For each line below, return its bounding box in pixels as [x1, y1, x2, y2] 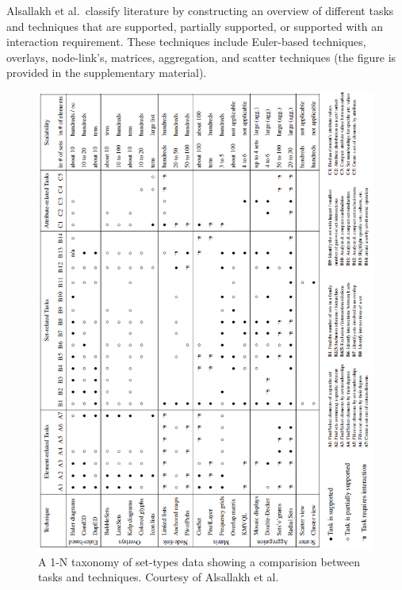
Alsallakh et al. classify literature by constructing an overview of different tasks [6, 2, 394, 18]
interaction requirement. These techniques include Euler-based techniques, [6, 33, 366, 50]
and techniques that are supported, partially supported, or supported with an [6, 17, 384, 34]
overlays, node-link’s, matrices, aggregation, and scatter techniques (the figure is [6, 48, 396, 65]
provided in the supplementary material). [6, 64, 207, 81]
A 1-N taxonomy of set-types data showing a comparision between [38, 553, 360, 569]
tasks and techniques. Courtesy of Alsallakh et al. [38, 569, 279, 585]
